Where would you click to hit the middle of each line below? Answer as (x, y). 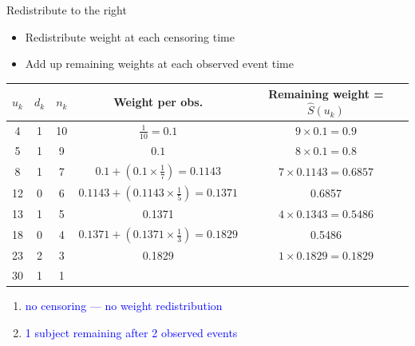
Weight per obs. (158, 102)
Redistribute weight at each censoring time (130, 36)
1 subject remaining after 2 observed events (131, 332)
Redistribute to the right (67, 10)
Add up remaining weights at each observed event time (159, 64)
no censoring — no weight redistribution (124, 306)
